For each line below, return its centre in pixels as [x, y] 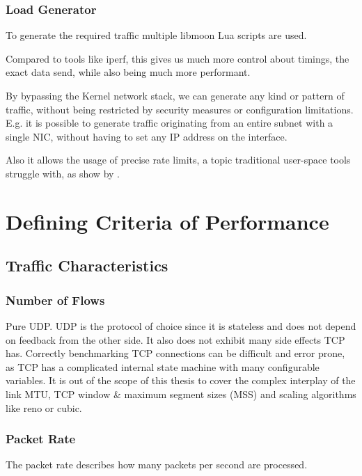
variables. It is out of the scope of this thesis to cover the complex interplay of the [181, 380]
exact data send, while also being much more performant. [128, 72]
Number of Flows [55, 300]
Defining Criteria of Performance [167, 221]
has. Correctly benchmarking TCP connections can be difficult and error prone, [175, 353]
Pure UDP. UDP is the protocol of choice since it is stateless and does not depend [181, 325]
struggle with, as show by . [63, 173]
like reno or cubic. [44, 407]
